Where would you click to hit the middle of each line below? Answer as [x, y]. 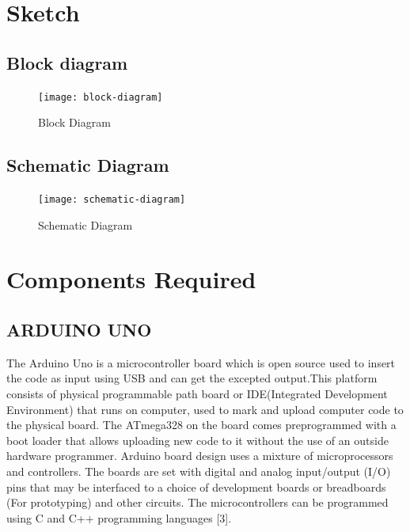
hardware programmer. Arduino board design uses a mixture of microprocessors [200, 456]
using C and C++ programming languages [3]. [119, 517]
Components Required [131, 279]
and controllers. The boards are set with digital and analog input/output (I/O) [199, 471]
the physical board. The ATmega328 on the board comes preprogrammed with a [201, 425]
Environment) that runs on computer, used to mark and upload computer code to [205, 409]
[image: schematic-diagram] [112, 200]
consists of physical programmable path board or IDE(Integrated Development [197, 394]
